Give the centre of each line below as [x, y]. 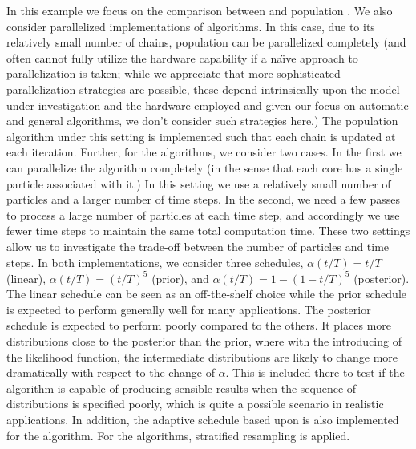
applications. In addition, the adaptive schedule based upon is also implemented [203, 419]
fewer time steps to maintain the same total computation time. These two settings [208, 231]
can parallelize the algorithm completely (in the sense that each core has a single [205, 167]
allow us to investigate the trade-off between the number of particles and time [198, 246]
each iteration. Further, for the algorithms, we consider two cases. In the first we [204, 152]
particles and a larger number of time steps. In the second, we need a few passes [204, 199]
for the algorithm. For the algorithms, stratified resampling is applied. [178, 435]
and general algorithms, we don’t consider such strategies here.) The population [202, 121]
